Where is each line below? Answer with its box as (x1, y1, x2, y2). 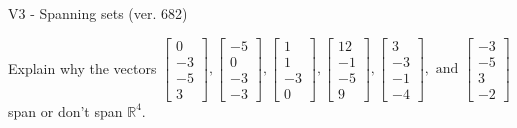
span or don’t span (8, 100, 123, 121)
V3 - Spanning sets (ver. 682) (8, 3, 188, 23)
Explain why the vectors (8, 57, 157, 78)
